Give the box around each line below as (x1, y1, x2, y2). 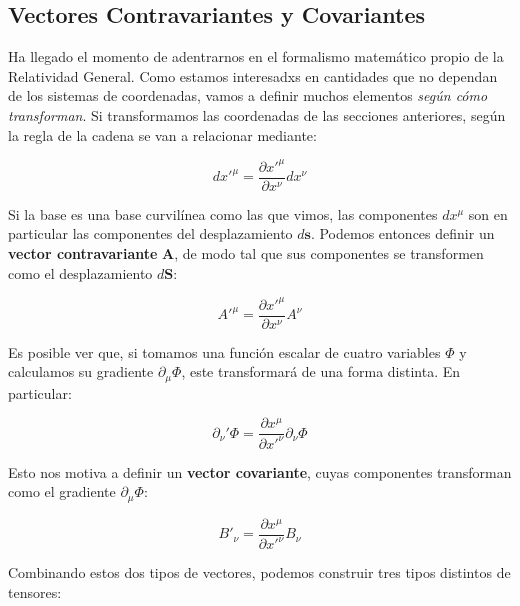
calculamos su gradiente (8, 361, 154, 382)
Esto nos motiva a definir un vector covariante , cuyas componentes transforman (8, 461, 512, 482)
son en (468, 203, 508, 224)
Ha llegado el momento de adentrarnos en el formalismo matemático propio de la (8, 46, 504, 67)
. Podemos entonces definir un (310, 223, 495, 244)
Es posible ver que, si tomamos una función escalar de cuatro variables (8, 341, 441, 362)
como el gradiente (8, 481, 116, 502)
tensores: (8, 581, 62, 602)
